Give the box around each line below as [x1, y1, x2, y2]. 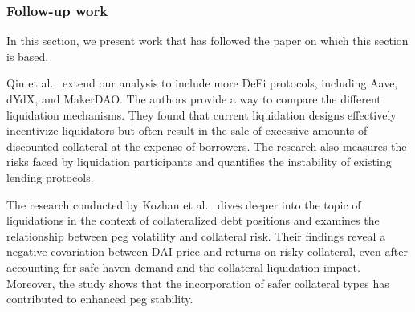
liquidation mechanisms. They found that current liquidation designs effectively [6, 106, 397, 123]
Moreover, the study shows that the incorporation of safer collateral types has [6, 274, 389, 291]
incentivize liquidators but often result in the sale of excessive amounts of [6, 122, 368, 139]
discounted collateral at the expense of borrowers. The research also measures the [6, 137, 407, 154]
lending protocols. [6, 168, 94, 185]
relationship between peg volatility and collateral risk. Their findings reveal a [6, 227, 386, 244]
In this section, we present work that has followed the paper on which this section [6, 32, 409, 49]
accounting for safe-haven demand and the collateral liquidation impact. [6, 258, 360, 275]
